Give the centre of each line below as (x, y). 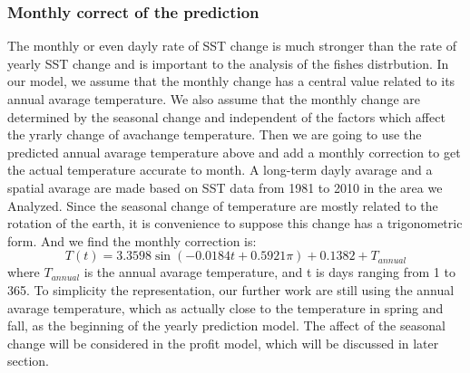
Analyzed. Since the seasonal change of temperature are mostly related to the (223, 205)
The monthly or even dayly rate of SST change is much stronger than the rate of (232, 46)
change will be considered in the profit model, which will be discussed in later (223, 343)
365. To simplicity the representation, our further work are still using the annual (231, 289)
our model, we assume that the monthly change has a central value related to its (231, 81)
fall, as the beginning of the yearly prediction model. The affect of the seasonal (226, 325)
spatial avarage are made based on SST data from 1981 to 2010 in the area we (225, 187)
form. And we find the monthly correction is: (132, 240)
